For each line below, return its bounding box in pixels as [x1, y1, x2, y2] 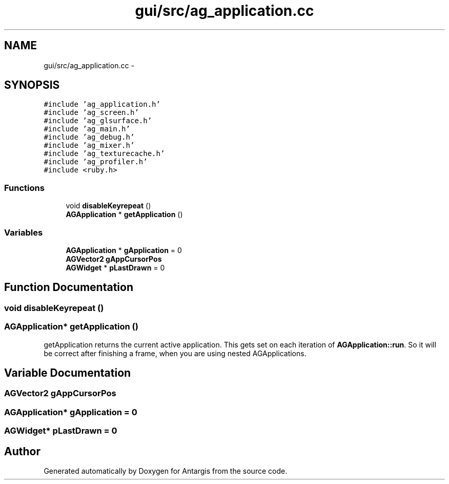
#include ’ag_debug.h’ [44, 133, 135, 142]
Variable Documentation [4, 366, 131, 379]
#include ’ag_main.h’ [44, 125, 130, 133]
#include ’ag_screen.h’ [44, 108, 139, 117]
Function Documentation [4, 281, 133, 294]
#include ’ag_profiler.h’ [44, 158, 148, 166]
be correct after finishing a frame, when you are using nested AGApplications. [44, 349, 307, 358]
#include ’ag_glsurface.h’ [44, 117, 152, 125]
